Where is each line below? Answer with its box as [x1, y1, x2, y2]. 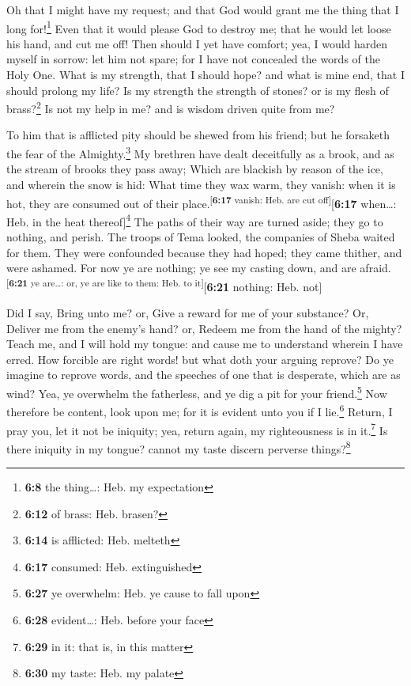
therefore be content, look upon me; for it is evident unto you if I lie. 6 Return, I [6, 401, 393, 419]
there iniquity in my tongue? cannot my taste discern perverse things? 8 [6, 438, 351, 457]
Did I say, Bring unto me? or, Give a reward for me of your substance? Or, [6, 305, 369, 321]
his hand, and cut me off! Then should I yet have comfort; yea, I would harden [6, 35, 388, 51]
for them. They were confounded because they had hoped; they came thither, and [6, 244, 402, 260]
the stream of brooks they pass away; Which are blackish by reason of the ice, [6, 161, 383, 177]
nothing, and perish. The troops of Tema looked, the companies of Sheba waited [6, 229, 395, 244]
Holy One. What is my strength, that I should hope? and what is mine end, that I [6, 66, 405, 83]
